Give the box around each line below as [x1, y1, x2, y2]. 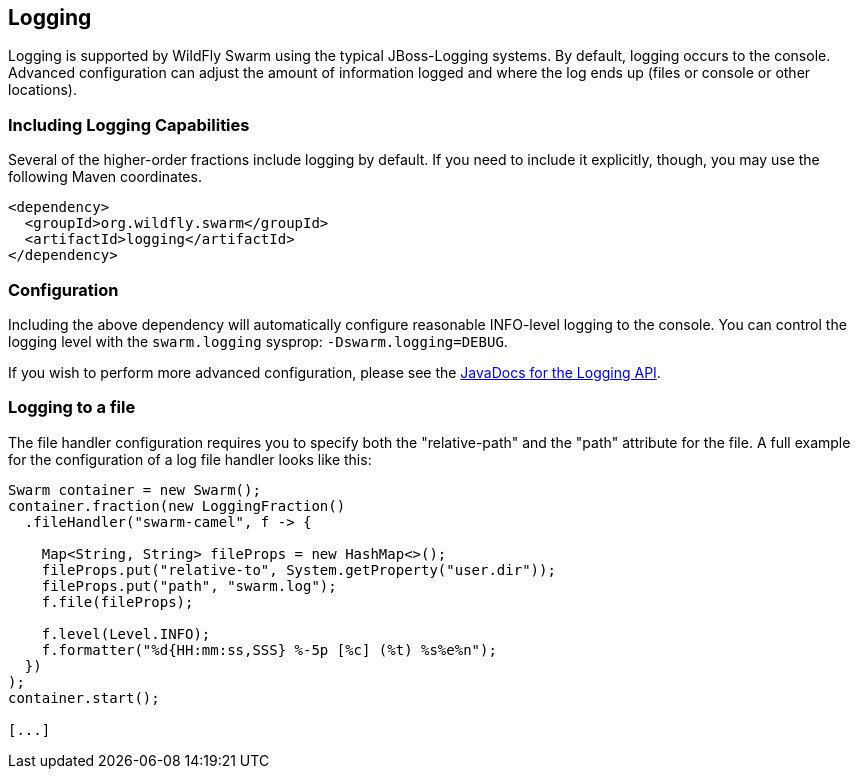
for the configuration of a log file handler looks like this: [8, 450, 372, 468]
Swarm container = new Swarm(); [8, 481, 261, 498]
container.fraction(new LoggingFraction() [8, 497, 346, 514]
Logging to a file [8, 397, 136, 418]
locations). [8, 81, 77, 99]
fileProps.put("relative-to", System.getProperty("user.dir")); [41, 561, 556, 578]
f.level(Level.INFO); [41, 625, 211, 642]
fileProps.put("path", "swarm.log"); [41, 577, 337, 594]
